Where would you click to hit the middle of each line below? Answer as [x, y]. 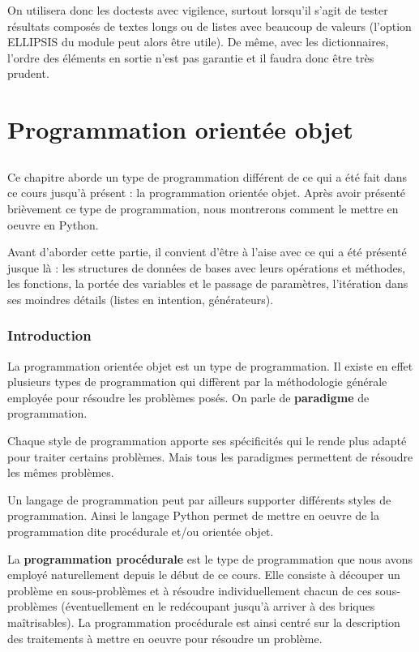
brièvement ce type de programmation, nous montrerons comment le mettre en [203, 208]
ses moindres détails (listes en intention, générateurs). [141, 299]
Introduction [49, 335]
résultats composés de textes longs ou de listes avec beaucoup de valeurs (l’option [209, 26]
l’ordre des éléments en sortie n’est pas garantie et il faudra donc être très [191, 57]
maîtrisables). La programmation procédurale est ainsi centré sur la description [204, 622]
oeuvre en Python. [53, 224]
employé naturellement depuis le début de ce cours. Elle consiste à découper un [204, 575]
